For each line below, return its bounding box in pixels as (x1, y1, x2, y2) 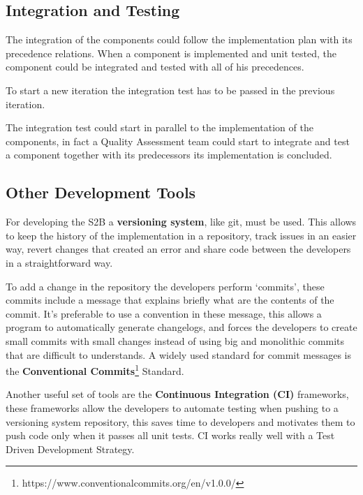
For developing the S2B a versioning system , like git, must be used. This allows (6, 214, 357, 229)
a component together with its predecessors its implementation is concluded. (6, 147, 332, 162)
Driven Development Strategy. (6, 441, 135, 456)
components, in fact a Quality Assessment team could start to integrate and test (6, 133, 350, 148)
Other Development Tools (6, 182, 196, 203)
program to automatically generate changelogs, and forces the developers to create (6, 320, 357, 334)
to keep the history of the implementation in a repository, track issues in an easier (6, 228, 357, 242)
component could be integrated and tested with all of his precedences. (6, 59, 304, 74)
